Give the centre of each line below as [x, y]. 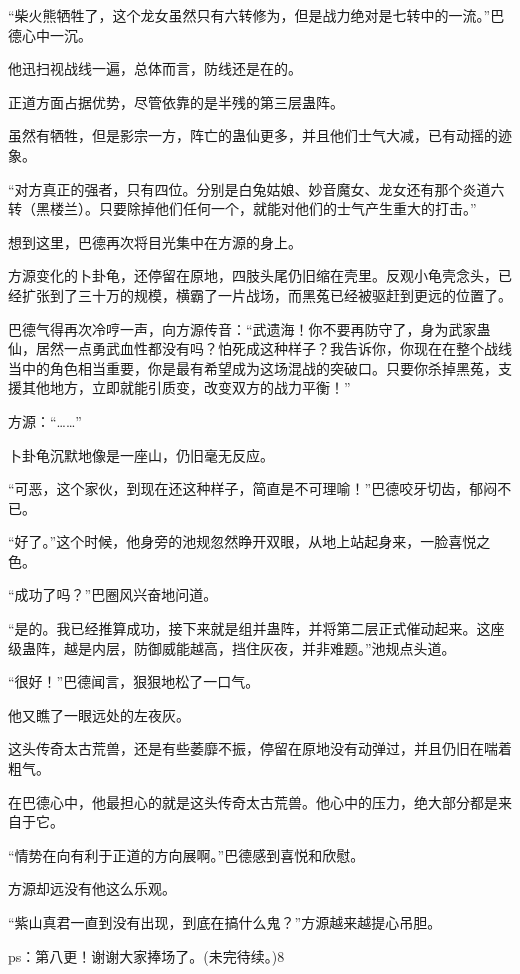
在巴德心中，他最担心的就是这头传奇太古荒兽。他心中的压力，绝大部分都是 [253, 801]
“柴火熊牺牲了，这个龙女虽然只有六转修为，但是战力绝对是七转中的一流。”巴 [256, 15]
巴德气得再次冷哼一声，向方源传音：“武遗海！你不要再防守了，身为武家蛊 [249, 328]
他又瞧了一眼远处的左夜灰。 [99, 714]
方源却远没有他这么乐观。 [92, 888]
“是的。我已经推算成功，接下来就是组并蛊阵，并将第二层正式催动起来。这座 [256, 628]
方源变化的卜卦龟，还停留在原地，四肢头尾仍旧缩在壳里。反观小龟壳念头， [253, 275]
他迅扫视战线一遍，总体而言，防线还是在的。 [155, 68]
